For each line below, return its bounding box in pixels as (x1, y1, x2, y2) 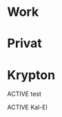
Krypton (7, 67, 56, 83)
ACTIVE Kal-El (7, 103, 48, 111)
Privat (7, 36, 43, 52)
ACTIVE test (7, 90, 41, 98)
